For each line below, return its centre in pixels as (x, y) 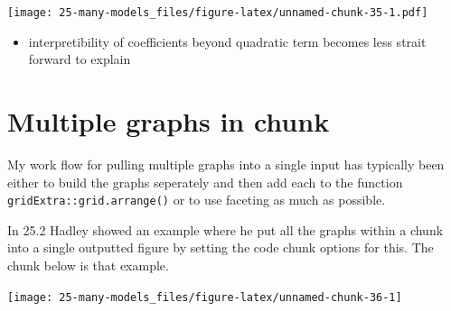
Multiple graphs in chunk (169, 121)
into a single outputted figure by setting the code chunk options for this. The (221, 247)
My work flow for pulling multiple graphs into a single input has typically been (226, 164)
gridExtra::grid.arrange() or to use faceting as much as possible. (197, 200)
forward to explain (80, 59)
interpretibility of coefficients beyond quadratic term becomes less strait (227, 41)
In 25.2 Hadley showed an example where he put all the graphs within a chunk (225, 229)
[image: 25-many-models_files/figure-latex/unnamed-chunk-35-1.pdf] (218, 13)
